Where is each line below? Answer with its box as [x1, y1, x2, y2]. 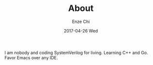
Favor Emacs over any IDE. [4, 54, 58, 60]
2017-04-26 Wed [63, 28, 98, 33]
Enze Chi [72, 19, 90, 24]
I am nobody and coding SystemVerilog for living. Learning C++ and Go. [4, 50, 148, 55]
